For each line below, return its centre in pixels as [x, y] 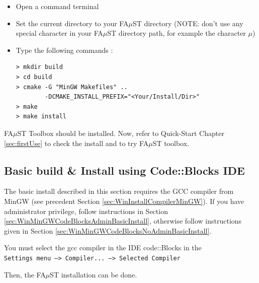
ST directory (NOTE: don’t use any [188, 23]
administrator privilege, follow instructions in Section [86, 211]
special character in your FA [59, 33]
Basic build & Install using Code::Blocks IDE [124, 170]
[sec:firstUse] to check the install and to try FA [76, 143]
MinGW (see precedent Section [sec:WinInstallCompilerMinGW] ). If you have [124, 201]
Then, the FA [25, 274]
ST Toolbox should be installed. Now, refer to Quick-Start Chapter [121, 133]
